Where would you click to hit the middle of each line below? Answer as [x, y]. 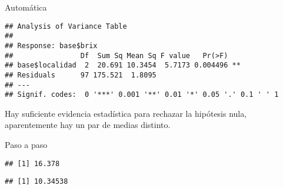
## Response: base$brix [51, 45]
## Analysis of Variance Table [66, 26]
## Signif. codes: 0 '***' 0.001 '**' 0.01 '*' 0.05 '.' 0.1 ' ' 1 [142, 95]
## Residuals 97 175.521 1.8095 [81, 75]
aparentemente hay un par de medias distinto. [88, 125]
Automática [26, 7]
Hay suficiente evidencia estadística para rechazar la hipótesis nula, [126, 113]
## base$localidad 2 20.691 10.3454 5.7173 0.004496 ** [123, 65]
